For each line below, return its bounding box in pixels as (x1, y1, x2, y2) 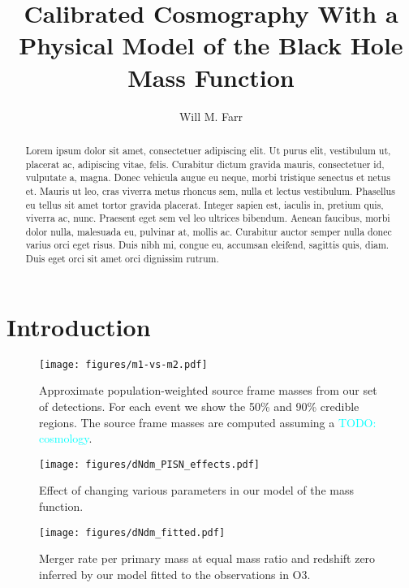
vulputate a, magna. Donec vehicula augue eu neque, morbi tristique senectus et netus (25, 171, 390, 184)
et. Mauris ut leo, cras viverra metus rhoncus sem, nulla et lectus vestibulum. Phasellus (25, 184, 395, 197)
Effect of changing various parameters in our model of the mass (39, 482, 354, 499)
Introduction (6, 309, 151, 343)
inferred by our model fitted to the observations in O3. (39, 565, 311, 582)
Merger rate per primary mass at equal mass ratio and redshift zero (39, 550, 376, 567)
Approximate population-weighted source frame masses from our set (39, 382, 377, 399)
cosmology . (39, 430, 93, 447)
